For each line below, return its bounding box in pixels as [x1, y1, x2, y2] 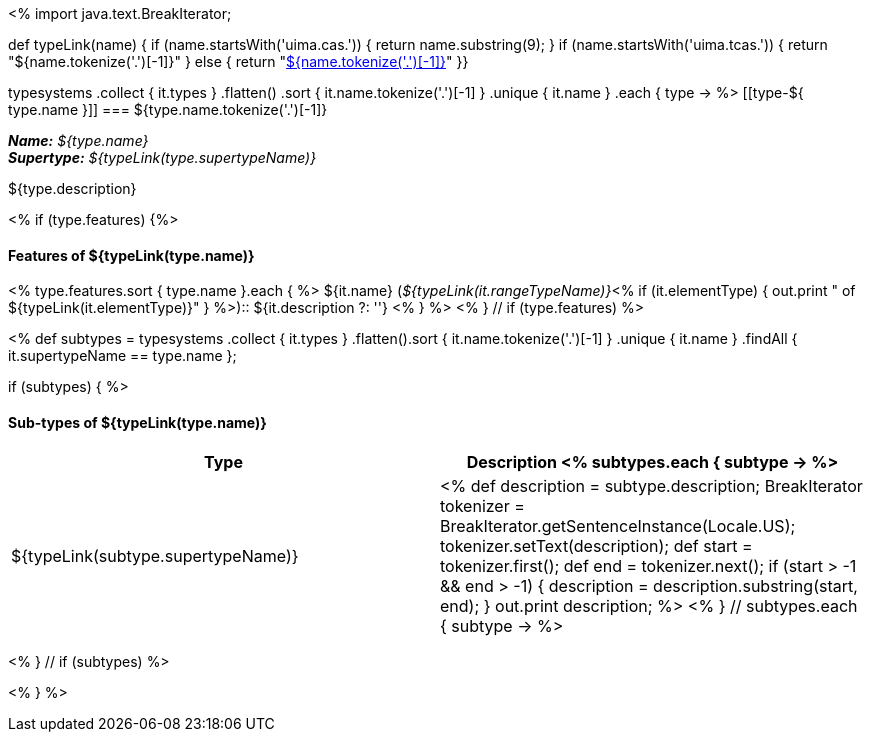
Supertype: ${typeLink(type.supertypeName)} [8, 149, 317, 166]
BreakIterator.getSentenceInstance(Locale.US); [440, 516, 796, 537]
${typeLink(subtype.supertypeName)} [11, 546, 299, 567]
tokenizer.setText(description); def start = [440, 536, 753, 557]
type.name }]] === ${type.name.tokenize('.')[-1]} [8, 101, 328, 118]
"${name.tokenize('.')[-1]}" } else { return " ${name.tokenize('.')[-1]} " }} [8, 53, 469, 70]
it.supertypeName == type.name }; [8, 347, 237, 365]
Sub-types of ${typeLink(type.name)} [8, 413, 267, 431]
